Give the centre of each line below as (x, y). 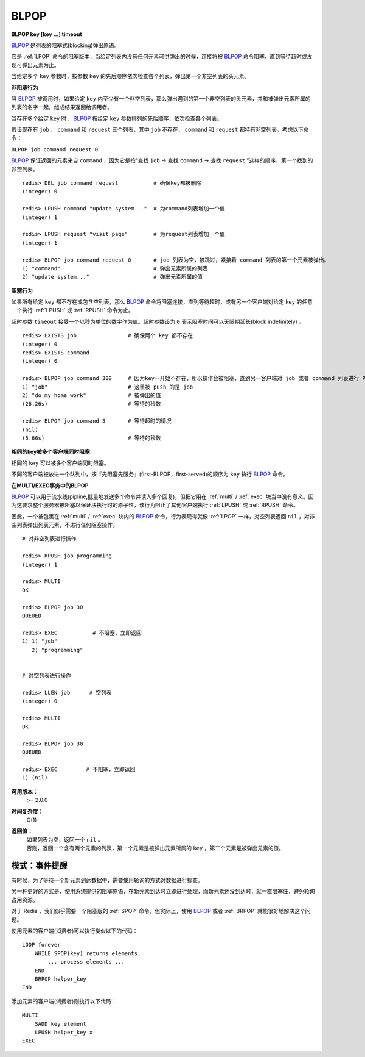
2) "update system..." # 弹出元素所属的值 (113, 277)
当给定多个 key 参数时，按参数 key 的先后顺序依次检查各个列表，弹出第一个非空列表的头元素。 (130, 76)
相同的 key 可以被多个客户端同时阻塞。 (60, 463)
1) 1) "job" (40, 641)
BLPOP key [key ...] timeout (47, 34)
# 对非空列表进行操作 (49, 539)
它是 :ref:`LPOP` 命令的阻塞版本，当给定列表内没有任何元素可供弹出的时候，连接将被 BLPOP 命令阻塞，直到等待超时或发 (162, 56)
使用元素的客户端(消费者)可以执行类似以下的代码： (75, 931)
